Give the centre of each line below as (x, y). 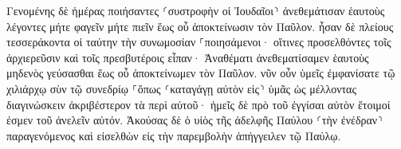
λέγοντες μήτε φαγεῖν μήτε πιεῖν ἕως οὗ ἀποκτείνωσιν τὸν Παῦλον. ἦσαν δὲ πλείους (200, 26)
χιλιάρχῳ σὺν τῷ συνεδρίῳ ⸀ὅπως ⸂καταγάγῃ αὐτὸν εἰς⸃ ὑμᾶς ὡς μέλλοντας (182, 88)
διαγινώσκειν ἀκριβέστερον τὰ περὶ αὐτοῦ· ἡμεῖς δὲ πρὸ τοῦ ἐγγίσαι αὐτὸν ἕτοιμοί (199, 104)
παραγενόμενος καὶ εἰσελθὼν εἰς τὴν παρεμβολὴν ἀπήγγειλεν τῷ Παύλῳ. (174, 135)
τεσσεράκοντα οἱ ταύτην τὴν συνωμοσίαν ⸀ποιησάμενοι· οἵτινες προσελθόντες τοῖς (199, 42)
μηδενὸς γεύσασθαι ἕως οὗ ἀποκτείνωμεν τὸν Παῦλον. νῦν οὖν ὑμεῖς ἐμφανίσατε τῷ (201, 73)
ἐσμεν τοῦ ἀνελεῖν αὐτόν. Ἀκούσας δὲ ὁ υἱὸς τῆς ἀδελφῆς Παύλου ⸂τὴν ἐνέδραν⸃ (195, 120)
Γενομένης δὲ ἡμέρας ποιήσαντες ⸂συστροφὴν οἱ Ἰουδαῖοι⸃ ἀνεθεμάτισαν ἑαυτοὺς (196, 10)
